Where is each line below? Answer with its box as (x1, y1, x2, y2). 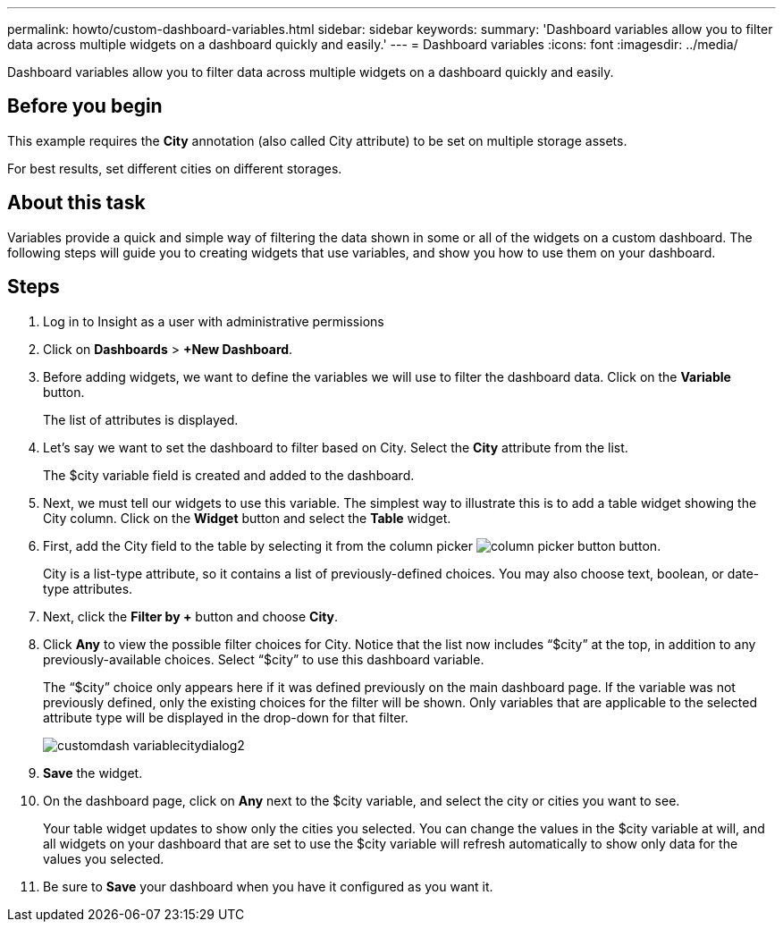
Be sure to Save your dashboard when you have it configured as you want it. (43, 878, 493, 894)
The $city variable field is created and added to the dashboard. (43, 467, 415, 483)
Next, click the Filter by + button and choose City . (43, 608, 339, 624)
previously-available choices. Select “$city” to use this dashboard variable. (43, 651, 484, 667)
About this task (7, 191, 146, 215)
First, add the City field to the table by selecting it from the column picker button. (43, 537, 661, 553)
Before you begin (7, 95, 163, 118)
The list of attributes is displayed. (43, 411, 239, 427)
